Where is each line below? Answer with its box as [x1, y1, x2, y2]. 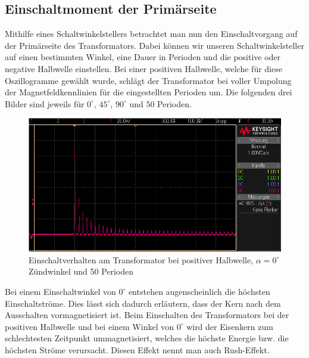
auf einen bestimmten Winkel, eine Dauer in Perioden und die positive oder [5, 51, 281, 63]
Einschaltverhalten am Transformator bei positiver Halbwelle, [29, 253, 254, 266]
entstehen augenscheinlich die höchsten [128, 285, 270, 298]
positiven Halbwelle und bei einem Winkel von [5, 320, 174, 332]
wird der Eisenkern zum [186, 320, 273, 332]
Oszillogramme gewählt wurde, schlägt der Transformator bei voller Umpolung [5, 74, 292, 86]
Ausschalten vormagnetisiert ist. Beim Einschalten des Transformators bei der [5, 309, 289, 321]
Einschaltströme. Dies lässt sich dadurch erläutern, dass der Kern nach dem [5, 297, 281, 309]
